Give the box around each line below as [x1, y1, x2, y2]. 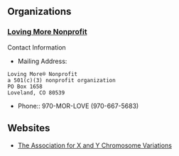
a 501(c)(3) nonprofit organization [7, 77, 116, 84]
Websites [7, 122, 50, 134]
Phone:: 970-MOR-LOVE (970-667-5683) [17, 101, 139, 110]
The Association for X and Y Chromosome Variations [17, 141, 173, 150]
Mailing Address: [17, 57, 67, 65]
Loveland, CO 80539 [7, 89, 65, 96]
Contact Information [7, 43, 66, 52]
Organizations [7, 6, 72, 18]
